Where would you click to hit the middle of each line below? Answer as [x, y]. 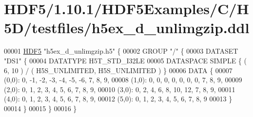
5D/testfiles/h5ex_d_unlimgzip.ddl [127, 28]
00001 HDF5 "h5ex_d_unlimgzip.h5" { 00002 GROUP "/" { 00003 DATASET [121, 51]
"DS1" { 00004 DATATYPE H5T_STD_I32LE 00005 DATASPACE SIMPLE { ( [125, 60]
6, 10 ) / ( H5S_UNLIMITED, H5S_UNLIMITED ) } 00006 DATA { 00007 [118, 70]
